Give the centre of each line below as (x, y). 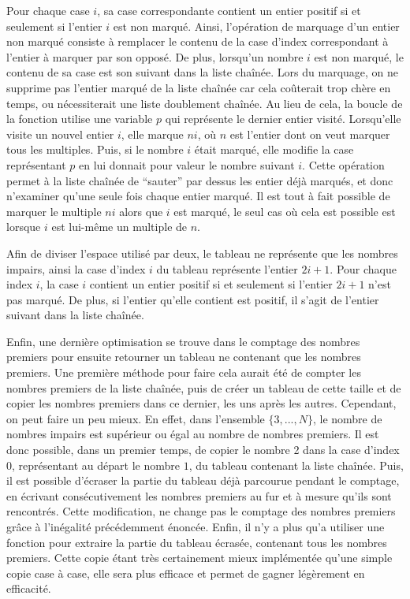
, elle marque (152, 134)
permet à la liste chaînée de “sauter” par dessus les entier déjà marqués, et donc (200, 180)
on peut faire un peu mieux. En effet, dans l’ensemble (136, 418)
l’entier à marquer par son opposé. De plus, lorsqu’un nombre (155, 56)
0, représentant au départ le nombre (93, 465)
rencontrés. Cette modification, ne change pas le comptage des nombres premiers (201, 511)
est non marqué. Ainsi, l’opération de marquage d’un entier (256, 26)
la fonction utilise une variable (80, 119)
